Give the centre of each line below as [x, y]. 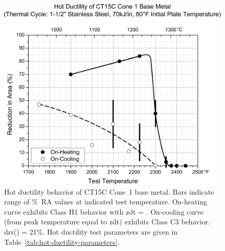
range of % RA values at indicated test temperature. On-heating [106, 202]
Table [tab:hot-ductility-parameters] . [62, 242]
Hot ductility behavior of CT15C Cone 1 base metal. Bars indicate [109, 191]
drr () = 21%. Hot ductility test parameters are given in [91, 231]
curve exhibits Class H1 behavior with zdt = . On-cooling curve [104, 211]
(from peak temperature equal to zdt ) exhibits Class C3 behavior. [107, 222]
